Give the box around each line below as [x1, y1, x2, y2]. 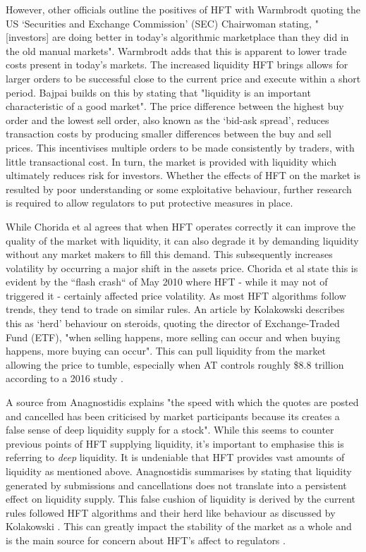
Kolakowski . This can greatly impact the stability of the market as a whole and [6, 519, 352, 534]
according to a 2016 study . [6, 371, 123, 386]
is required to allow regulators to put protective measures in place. [6, 195, 293, 210]
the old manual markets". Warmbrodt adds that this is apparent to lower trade [6, 43, 347, 58]
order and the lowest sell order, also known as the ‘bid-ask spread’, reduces [6, 112, 329, 127]
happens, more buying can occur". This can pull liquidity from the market [6, 343, 326, 358]
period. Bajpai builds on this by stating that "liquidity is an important [6, 85, 311, 99]
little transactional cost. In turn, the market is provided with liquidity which [6, 154, 337, 168]
